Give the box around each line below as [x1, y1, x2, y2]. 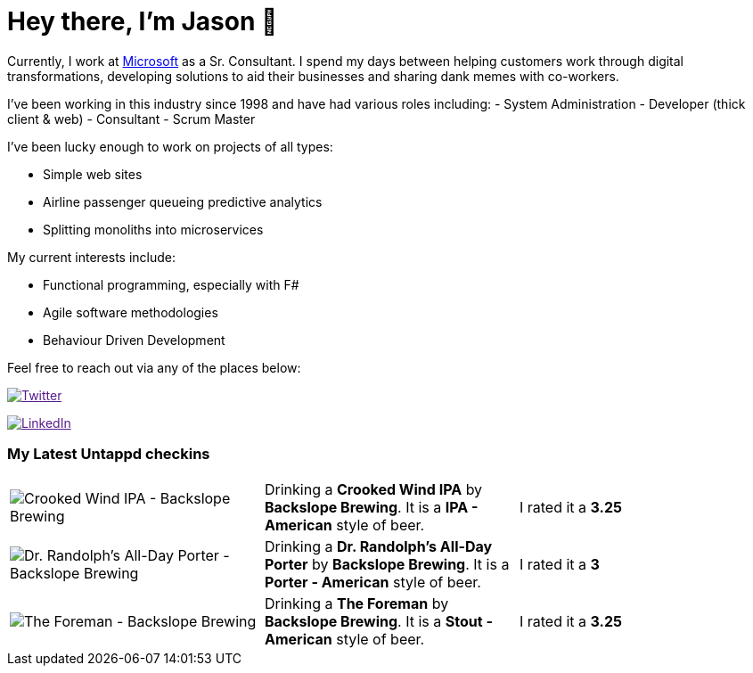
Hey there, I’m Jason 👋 [7, 6, 278, 37]
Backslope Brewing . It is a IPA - [264, 497, 479, 516]
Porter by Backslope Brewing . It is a [264, 554, 510, 573]
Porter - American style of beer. [264, 572, 481, 591]
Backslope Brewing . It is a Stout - [264, 611, 493, 630]
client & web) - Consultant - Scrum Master [7, 111, 256, 127]
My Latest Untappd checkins [7, 445, 210, 464]
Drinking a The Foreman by [264, 594, 449, 612]
